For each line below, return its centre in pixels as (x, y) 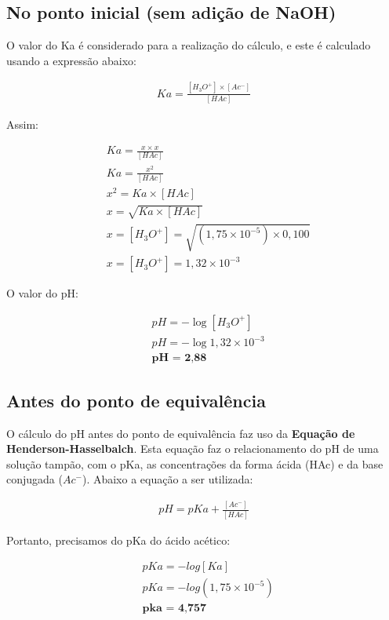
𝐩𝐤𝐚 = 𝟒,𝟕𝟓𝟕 (175, 609)
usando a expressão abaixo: (71, 60)
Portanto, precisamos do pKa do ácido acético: (118, 540)
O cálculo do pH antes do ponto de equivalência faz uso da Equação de (181, 433)
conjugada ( (35, 479)
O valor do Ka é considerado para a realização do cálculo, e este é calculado (189, 45)
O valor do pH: (42, 293)
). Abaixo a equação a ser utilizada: (167, 479)
